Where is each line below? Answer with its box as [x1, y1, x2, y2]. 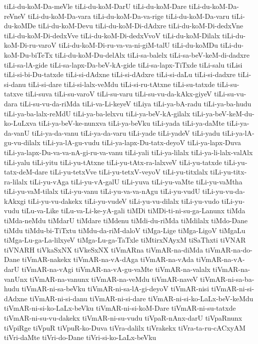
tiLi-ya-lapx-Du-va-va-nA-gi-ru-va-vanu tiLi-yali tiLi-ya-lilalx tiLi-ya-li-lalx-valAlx [4, 147, 253, 157]
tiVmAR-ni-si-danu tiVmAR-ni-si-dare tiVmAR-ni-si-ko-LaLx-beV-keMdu [29, 293, 254, 303]
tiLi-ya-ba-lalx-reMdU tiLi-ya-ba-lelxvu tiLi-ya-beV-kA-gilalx [4, 108, 190, 118]
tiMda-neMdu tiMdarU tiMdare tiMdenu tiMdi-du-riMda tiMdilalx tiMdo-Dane [4, 215, 248, 226]
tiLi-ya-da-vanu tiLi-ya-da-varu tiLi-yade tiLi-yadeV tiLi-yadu [31, 127, 220, 138]
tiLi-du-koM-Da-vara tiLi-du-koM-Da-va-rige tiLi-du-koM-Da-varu [27, 10, 230, 21]
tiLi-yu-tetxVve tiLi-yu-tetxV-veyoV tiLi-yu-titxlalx [50, 167, 208, 177]
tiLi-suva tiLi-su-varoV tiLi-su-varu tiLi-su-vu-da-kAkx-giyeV [25, 88, 212, 99]
